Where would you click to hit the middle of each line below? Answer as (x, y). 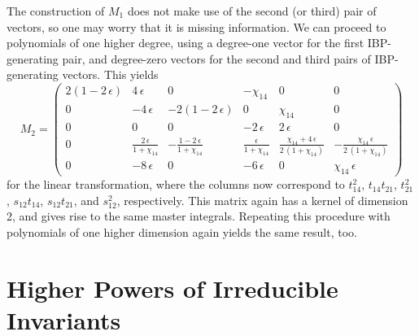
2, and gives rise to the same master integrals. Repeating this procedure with (199, 216)
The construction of (56, 11)
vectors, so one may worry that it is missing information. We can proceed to (196, 26)
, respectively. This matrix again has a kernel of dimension (262, 200)
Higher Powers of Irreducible (172, 288)
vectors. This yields (110, 74)
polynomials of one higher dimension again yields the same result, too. (182, 231)
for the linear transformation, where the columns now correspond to (176, 184)
